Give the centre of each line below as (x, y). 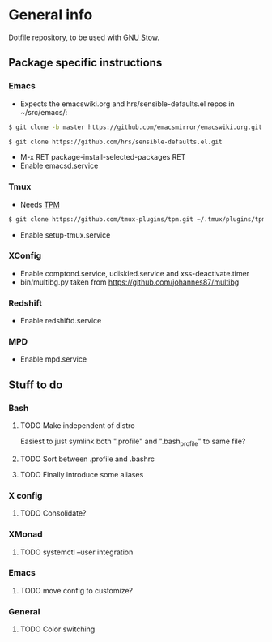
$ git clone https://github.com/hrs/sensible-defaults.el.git (115, 142)
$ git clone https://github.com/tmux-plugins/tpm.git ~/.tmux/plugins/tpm (137, 219)
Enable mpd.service (53, 359)
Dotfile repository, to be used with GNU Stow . (84, 37)
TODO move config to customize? (76, 590)
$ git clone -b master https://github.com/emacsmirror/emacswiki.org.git (136, 127)
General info (51, 15)
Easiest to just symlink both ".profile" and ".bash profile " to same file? (133, 442)
